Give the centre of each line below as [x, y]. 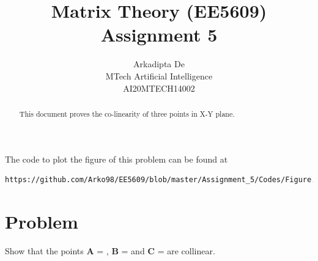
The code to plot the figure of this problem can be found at [116, 159]
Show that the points [44, 250]
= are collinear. [186, 250]
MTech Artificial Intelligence [159, 75]
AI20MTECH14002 [159, 88]
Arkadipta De [159, 64]
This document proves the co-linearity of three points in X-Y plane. [127, 113]
